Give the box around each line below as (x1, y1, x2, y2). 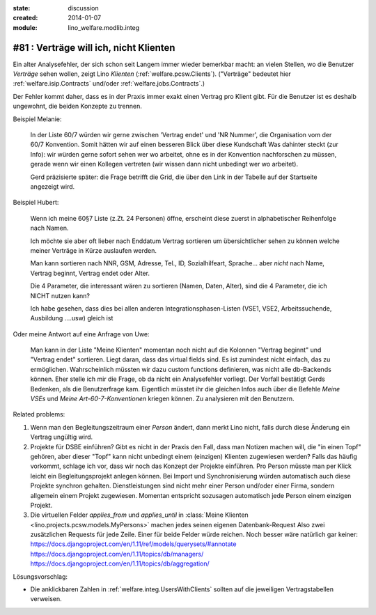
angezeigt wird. (30, 182, 75, 191)
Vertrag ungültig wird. (30, 433, 93, 442)
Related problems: (13, 410, 65, 419)
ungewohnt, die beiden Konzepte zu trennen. (13, 102, 142, 111)
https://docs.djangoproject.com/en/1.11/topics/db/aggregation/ (30, 559, 210, 568)
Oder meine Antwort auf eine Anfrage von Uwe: (13, 329, 150, 338)
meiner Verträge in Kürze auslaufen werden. (30, 246, 157, 254)
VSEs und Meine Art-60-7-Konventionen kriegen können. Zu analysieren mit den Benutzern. (30, 394, 295, 403)
